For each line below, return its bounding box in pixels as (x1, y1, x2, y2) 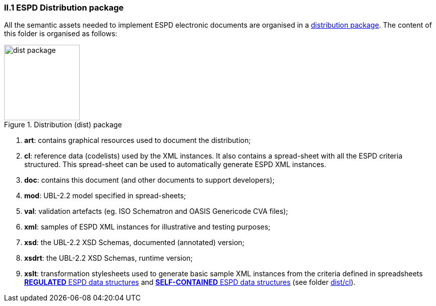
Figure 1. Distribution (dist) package (4, 120, 122, 129)
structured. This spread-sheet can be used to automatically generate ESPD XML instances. (24, 160, 327, 169)
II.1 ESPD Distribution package (4, 3, 124, 13)
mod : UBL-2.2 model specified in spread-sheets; (24, 191, 186, 200)
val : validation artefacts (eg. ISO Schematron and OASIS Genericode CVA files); (24, 207, 288, 216)
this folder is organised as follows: (4, 29, 117, 38)
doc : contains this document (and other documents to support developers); (24, 176, 275, 185)
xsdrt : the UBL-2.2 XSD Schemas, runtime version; (24, 254, 193, 263)
